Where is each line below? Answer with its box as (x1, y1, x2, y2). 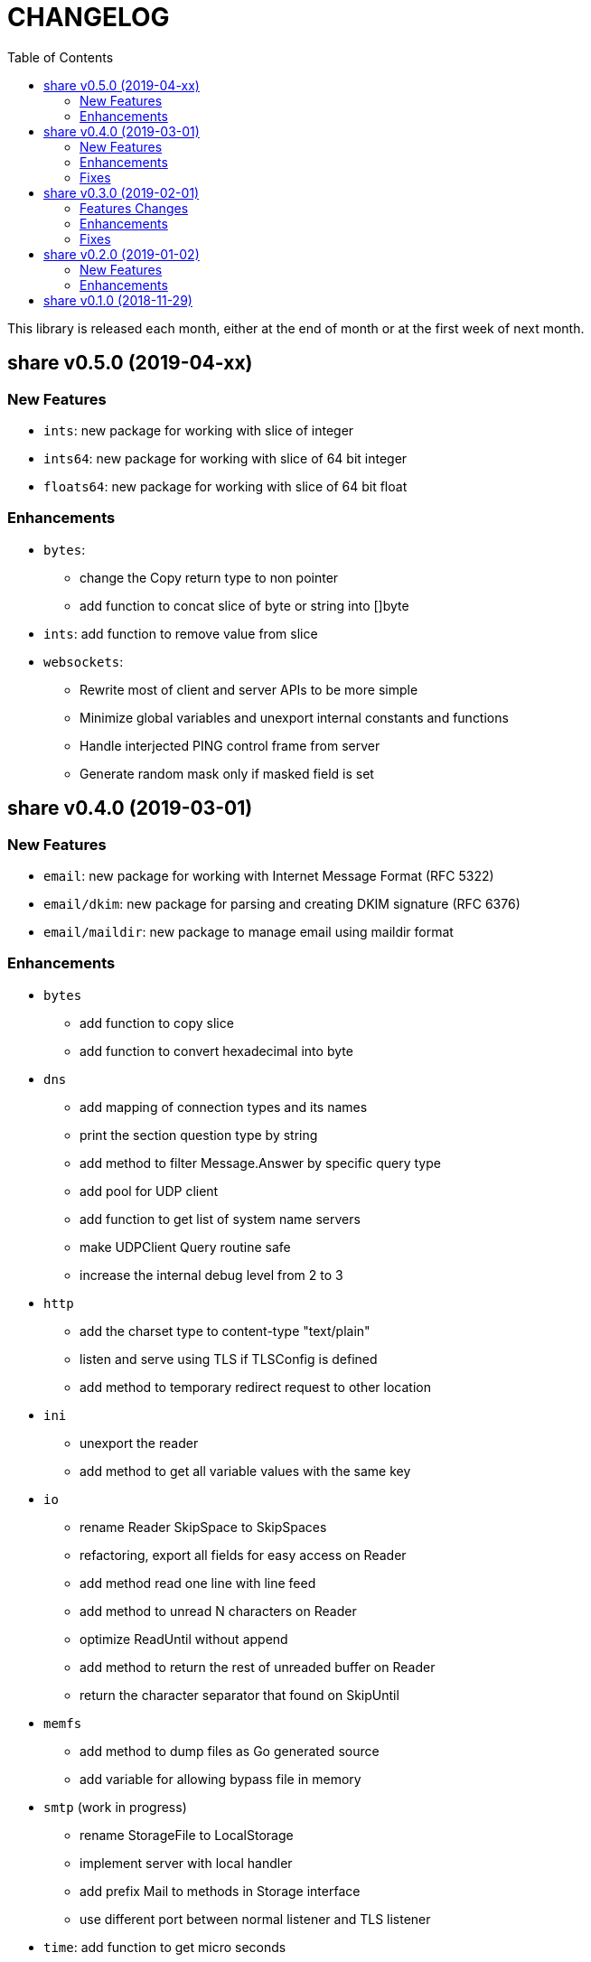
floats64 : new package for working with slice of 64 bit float (43, 478, 408, 494)
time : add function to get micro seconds (43, 1939, 286, 1955)
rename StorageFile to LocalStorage (80, 1827, 294, 1843)
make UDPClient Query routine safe (80, 1238, 291, 1255)
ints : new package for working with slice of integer (43, 422, 354, 438)
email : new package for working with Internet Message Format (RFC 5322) (43, 867, 494, 883)
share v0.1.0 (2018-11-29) (43, 292, 192, 308)
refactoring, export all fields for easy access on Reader (80, 1546, 407, 1563)
